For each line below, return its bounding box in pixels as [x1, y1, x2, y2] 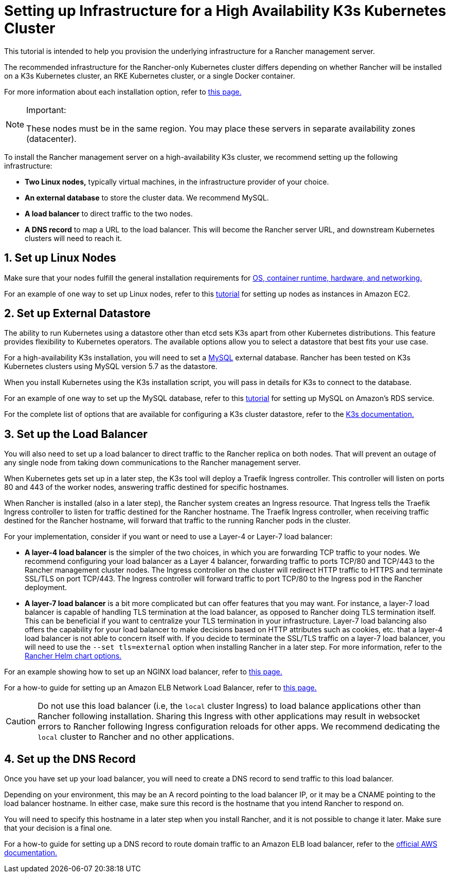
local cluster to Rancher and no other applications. [38, 732, 235, 742]
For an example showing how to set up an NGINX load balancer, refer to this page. [4, 667, 282, 677]
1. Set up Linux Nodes [4, 251, 116, 265]
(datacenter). [26, 133, 77, 144]
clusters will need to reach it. [25, 233, 122, 243]
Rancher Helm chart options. [25, 651, 122, 661]
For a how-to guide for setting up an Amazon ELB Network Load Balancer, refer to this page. [4, 683, 317, 692]
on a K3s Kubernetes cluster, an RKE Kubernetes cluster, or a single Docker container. [4, 71, 295, 80]
